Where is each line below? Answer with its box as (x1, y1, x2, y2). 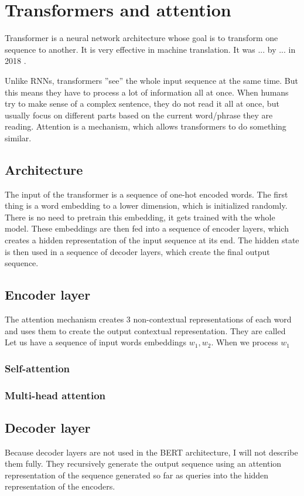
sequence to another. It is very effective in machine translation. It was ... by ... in (5, 43, 296, 55)
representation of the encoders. (5, 480, 115, 492)
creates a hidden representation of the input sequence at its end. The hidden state (5, 234, 299, 246)
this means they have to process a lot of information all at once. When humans (5, 86, 289, 98)
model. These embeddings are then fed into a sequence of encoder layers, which (5, 222, 289, 235)
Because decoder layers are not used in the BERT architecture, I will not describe (5, 446, 298, 458)
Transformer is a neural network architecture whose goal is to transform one (5, 32, 278, 44)
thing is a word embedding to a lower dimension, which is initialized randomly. (5, 199, 288, 212)
